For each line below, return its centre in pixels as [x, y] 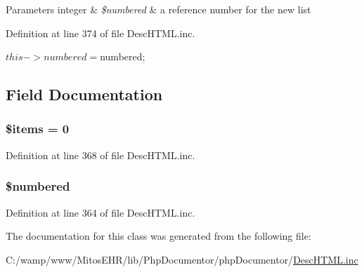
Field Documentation [84, 94]
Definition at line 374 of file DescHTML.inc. [100, 33]
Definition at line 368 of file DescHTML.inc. [100, 155]
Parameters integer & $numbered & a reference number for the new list [158, 9]
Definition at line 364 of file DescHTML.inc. [100, 212]
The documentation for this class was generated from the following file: [158, 236]
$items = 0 [38, 129]
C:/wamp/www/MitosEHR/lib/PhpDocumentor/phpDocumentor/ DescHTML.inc [182, 259]
